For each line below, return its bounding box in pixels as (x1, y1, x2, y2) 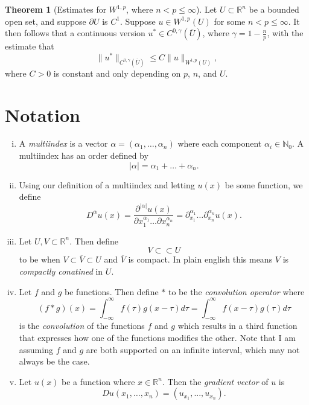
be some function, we (225, 178, 303, 191)
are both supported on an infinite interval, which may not (86, 343, 300, 356)
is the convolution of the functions (19, 319, 145, 332)
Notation (5, 102, 80, 127)
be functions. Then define (65, 285, 159, 298)
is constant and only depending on (53, 66, 181, 79)
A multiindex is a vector (19, 137, 108, 150)
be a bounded (249, 3, 299, 15)
